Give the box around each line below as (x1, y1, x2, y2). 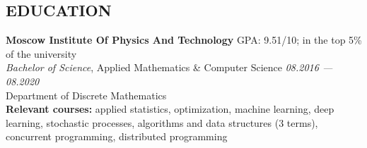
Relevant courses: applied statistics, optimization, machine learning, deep (6, 101, 334, 116)
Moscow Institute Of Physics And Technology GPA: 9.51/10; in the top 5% (6, 32, 362, 47)
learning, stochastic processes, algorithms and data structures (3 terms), (6, 115, 318, 130)
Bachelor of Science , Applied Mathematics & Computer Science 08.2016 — (6, 60, 333, 75)
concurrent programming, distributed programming (6, 129, 228, 144)
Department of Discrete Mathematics (6, 87, 167, 102)
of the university (6, 46, 77, 61)
